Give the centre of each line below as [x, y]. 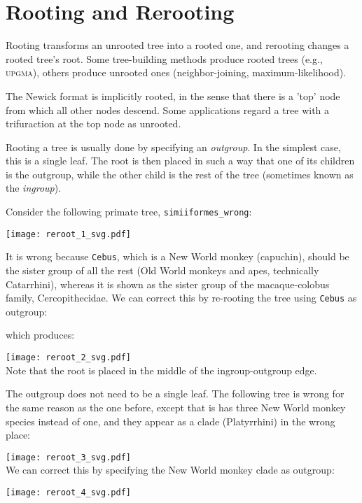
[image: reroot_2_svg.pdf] [68, 358]
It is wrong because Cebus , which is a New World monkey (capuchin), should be [177, 256]
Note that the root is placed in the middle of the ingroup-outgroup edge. [161, 370]
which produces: [40, 335]
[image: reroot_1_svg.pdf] [68, 234]
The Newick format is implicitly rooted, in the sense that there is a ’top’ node [173, 95]
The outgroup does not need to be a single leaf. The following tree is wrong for [175, 394]
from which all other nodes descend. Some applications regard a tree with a [168, 109]
